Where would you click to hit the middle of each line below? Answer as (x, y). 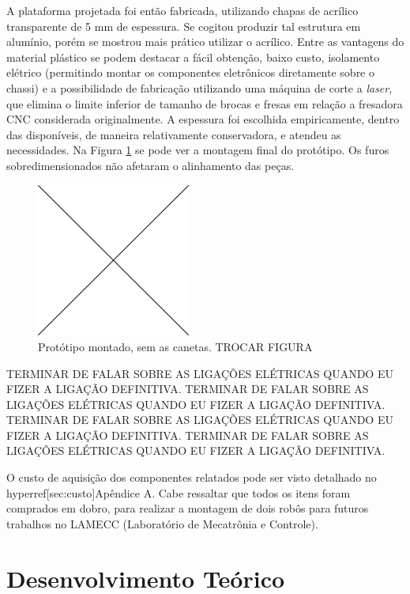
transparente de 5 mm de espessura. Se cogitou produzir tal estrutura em (184, 26)
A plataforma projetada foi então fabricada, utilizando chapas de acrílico (182, 10)
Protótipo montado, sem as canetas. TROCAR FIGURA (175, 346)
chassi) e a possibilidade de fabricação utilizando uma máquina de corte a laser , (199, 87)
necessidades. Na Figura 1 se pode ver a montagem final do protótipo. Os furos (198, 150)
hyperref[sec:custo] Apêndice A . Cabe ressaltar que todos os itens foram (179, 492)
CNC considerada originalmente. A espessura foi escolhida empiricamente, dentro (203, 119)
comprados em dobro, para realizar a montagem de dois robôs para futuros (188, 508)
